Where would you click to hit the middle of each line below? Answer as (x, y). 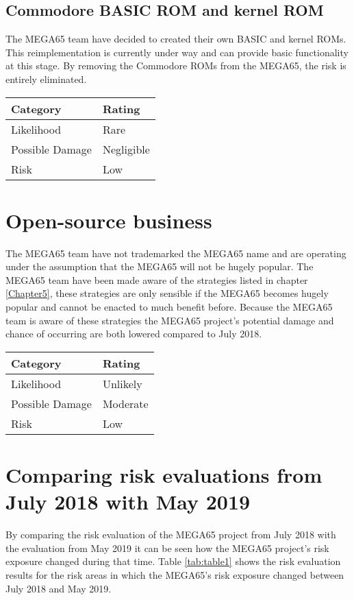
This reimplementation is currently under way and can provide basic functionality (177, 52)
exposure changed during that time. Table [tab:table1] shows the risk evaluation (173, 561)
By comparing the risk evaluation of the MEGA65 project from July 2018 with (171, 535)
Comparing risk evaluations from (164, 475)
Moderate (125, 403)
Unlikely (122, 383)
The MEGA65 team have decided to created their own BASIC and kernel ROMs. (176, 39)
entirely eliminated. (46, 79)
